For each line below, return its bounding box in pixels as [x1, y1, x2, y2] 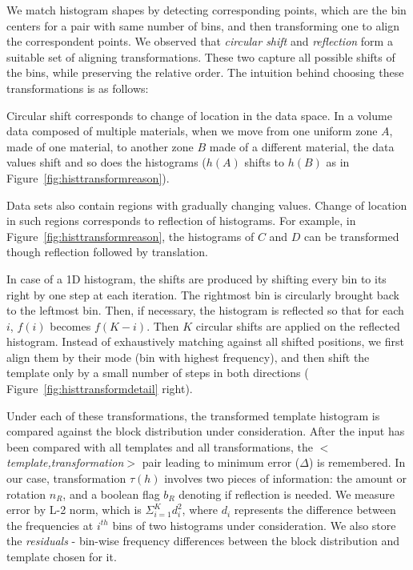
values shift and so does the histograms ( [6, 154, 206, 171]
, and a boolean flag [62, 485, 160, 502]
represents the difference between [234, 501, 396, 518]
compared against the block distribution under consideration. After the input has [6, 423, 405, 440]
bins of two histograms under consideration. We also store [112, 516, 396, 533]
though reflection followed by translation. [6, 243, 208, 260]
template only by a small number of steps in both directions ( [6, 364, 309, 381]
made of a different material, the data [209, 138, 395, 155]
